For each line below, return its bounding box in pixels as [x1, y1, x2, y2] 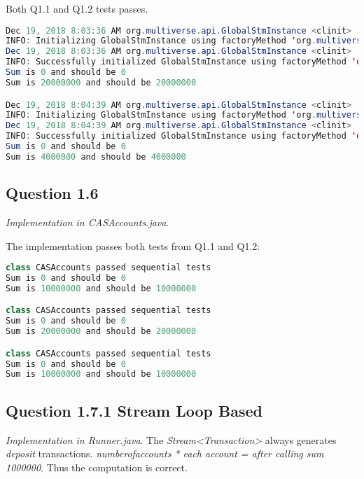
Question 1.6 [6, 182, 99, 204]
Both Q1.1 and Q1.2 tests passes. [6, 1, 148, 15]
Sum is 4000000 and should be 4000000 [6, 151, 186, 162]
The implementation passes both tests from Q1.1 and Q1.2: [6, 238, 260, 253]
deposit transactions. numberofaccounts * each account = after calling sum [6, 446, 324, 461]
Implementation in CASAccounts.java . [6, 214, 169, 229]
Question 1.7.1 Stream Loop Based [6, 399, 262, 421]
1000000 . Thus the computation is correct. [6, 459, 188, 474]
